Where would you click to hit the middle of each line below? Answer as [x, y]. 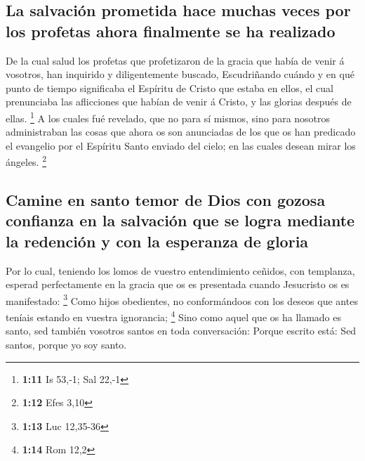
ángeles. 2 [26, 161]
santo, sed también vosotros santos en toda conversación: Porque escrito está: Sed [181, 331]
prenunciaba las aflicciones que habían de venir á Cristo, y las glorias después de [179, 102]
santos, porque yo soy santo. [66, 344]
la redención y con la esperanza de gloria [157, 241]
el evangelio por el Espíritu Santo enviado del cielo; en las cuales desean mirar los [181, 145]
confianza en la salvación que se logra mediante [180, 220]
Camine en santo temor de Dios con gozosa [166, 200]
